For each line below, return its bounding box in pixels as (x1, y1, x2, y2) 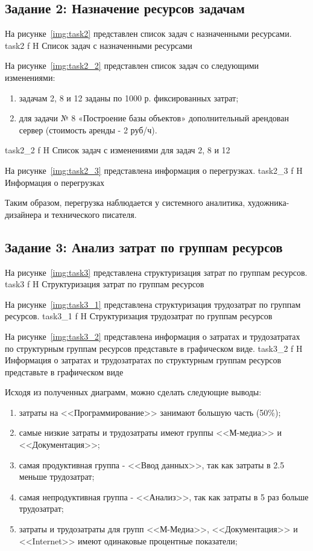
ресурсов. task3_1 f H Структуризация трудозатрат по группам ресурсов (5, 310, 273, 322)
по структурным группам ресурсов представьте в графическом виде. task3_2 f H (5, 342, 303, 354)
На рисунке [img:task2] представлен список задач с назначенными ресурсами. (5, 27, 292, 40)
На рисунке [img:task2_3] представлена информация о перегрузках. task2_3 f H (5, 164, 303, 176)
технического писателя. (51, 208, 137, 220)
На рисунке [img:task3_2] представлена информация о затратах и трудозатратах (5, 330, 300, 342)
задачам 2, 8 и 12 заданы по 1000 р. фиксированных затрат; (19, 91, 239, 104)
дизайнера (5, 208, 42, 220)
